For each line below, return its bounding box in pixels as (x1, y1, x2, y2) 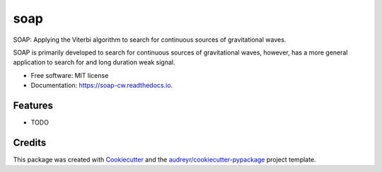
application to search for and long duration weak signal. (13, 58, 175, 67)
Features (13, 99, 53, 111)
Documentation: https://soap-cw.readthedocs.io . (30, 81, 173, 90)
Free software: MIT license (30, 71, 109, 79)
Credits (13, 137, 47, 149)
